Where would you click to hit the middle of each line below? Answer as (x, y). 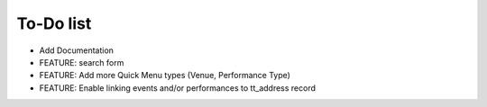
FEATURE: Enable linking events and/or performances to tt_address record (177, 88)
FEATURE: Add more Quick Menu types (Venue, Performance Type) (165, 76)
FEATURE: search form (82, 62)
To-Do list (54, 23)
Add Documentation (77, 50)
